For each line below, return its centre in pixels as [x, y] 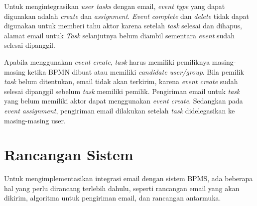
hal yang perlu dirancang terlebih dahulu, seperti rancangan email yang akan [122, 188]
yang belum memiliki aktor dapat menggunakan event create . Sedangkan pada [124, 101]
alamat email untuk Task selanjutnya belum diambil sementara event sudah [119, 35]
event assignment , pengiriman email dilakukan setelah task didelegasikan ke [120, 110]
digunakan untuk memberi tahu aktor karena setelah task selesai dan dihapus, [123, 26]
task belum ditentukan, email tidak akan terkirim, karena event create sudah [121, 81]
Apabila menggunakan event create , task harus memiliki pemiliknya [107, 61]
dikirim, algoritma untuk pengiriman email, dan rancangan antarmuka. [113, 198]
